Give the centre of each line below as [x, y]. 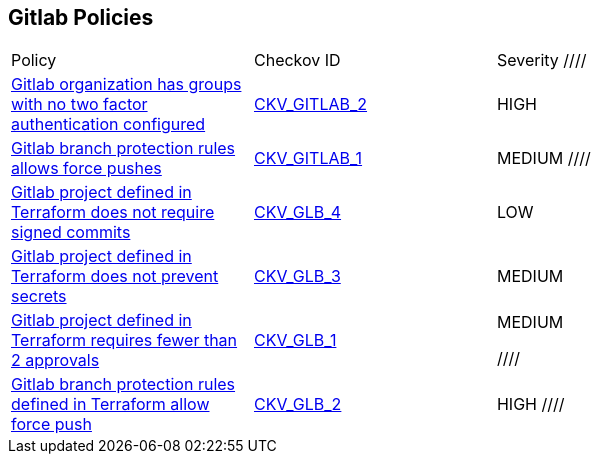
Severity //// [541, 60]
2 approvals [55, 360]
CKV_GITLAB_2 [310, 104]
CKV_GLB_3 [297, 276]
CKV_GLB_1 [295, 340]
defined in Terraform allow [110, 404]
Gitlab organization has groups [126, 84]
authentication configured [108, 124]
